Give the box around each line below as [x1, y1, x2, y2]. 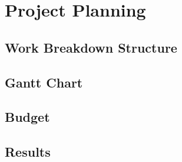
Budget [5, 108, 50, 126]
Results [5, 142, 51, 161]
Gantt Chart [5, 73, 83, 91]
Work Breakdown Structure [5, 38, 177, 56]
